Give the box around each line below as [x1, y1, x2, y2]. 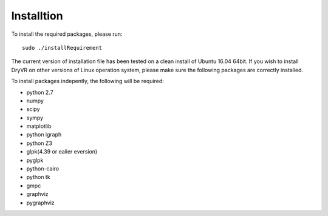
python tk [26, 174, 51, 181]
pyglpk [26, 157, 44, 164]
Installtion [11, 9, 63, 22]
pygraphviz [26, 199, 55, 206]
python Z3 [26, 140, 53, 147]
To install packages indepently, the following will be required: [11, 78, 164, 85]
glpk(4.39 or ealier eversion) [26, 148, 98, 155]
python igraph [26, 131, 62, 138]
